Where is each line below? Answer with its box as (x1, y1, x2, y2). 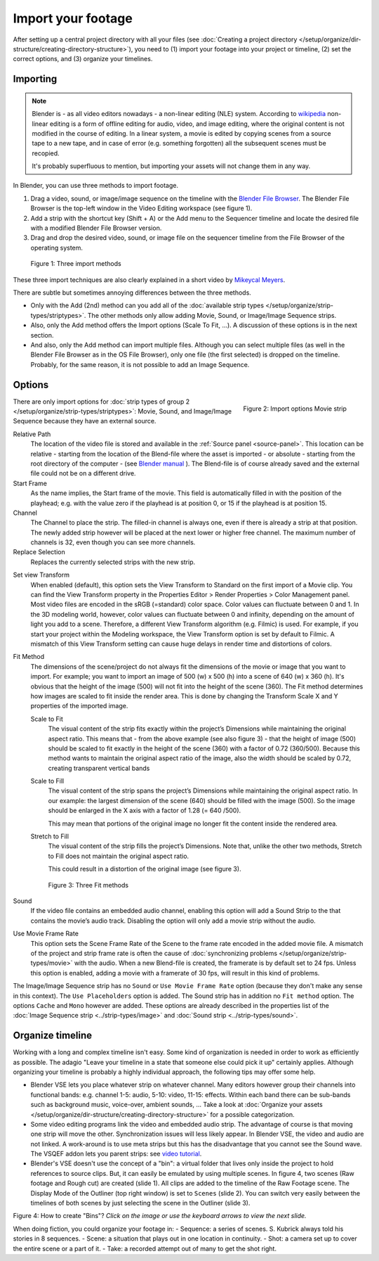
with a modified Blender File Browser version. (30, 224, 162, 232)
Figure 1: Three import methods (30, 260, 122, 268)
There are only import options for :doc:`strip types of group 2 (13, 397, 189, 406)
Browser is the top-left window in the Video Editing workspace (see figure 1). (30, 204, 253, 212)
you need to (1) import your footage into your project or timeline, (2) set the (134, 44, 352, 53)
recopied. (32, 148, 60, 158)
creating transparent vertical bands (48, 764, 150, 772)
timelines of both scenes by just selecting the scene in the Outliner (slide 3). (30, 1199, 251, 1208)
